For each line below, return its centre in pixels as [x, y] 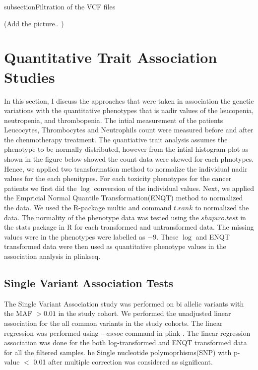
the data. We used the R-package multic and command [88, 208]
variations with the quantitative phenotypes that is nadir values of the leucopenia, [129, 110]
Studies [30, 77]
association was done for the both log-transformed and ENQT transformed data [126, 342]
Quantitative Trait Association [111, 57]
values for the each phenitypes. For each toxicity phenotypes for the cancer [118, 178]
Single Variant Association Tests [89, 282]
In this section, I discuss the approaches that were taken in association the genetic [129, 100]
